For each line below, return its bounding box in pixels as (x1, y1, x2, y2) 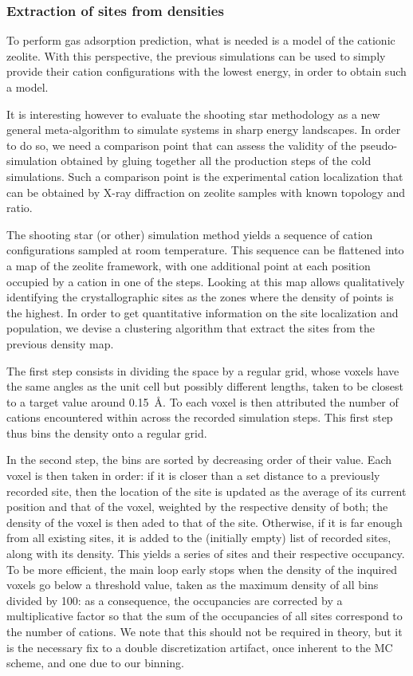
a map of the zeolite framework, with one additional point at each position (6, 257, 371, 273)
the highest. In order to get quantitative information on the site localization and (6, 304, 399, 320)
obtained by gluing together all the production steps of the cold (61, 152, 372, 169)
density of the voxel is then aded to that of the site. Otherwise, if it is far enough (6, 513, 403, 530)
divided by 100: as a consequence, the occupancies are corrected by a (6, 591, 343, 608)
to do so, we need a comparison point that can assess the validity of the (6, 136, 356, 153)
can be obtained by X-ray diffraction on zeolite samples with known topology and (6, 183, 405, 200)
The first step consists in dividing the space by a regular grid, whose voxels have (6, 362, 399, 379)
